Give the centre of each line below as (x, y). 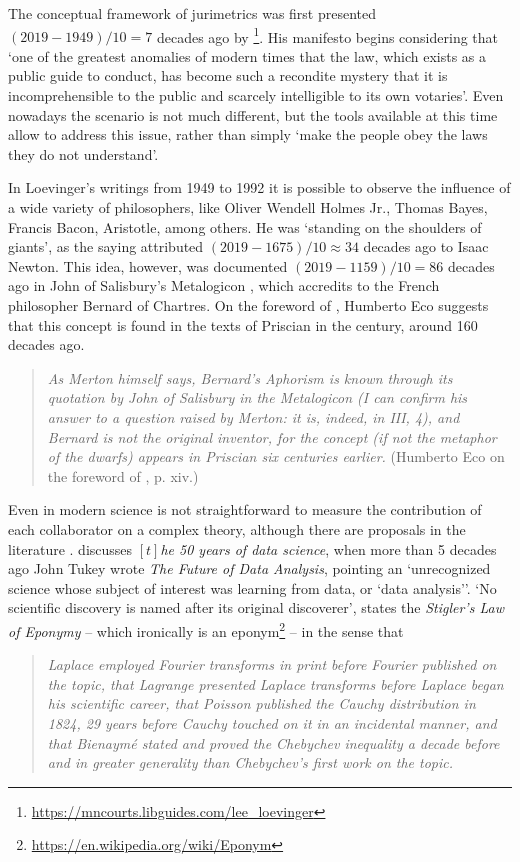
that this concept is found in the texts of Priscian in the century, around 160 (243, 324)
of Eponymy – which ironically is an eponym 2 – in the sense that (206, 629)
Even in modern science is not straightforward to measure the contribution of (245, 509)
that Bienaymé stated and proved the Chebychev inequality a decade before (273, 742)
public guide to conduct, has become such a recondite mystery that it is (228, 75)
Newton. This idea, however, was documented (148, 265)
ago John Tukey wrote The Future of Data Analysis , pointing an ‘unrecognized (249, 568)
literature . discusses (70, 548)
